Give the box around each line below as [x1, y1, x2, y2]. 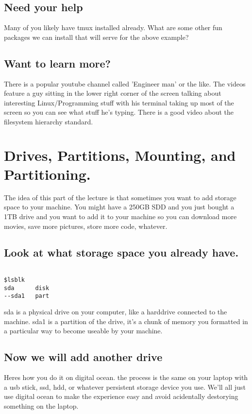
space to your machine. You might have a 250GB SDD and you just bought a [4, 202, 235, 212]
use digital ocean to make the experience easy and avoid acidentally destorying [4, 391, 238, 401]
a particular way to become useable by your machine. [4, 326, 163, 336]
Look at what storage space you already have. [4, 244, 239, 259]
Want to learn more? [4, 55, 111, 70]
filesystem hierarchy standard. [4, 116, 93, 126]
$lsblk [4, 276, 25, 284]
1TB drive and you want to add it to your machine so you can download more [4, 211, 237, 222]
